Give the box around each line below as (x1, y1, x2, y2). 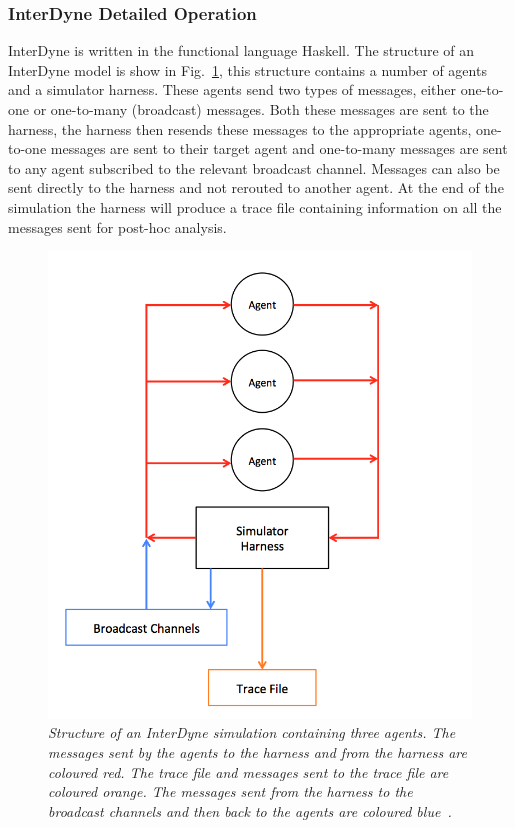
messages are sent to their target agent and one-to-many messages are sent (50, 138, 508, 159)
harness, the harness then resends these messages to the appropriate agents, (8, 118, 472, 139)
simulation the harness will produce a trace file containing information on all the (8, 196, 502, 217)
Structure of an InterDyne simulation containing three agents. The (48, 722, 456, 743)
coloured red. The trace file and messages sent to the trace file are (48, 761, 449, 782)
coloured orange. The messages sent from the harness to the (48, 781, 413, 802)
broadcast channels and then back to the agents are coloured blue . (48, 800, 452, 821)
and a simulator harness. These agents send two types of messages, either (8, 79, 457, 100)
